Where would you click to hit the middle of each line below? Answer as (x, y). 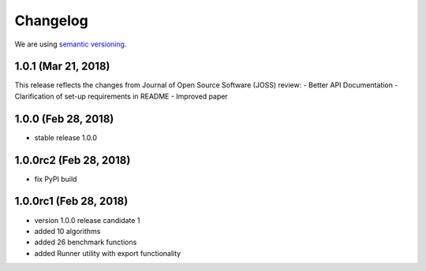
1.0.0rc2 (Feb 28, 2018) (73, 160)
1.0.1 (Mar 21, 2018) (62, 67)
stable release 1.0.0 (66, 137)
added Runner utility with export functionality (108, 253)
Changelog (51, 20)
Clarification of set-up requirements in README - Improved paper (121, 96)
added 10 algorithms (67, 231)
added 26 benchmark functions (86, 242)
